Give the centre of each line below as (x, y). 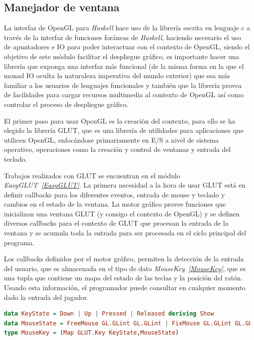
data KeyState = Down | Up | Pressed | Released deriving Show (109, 314)
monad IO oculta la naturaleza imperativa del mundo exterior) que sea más (117, 75)
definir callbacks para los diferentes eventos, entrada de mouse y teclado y (115, 194)
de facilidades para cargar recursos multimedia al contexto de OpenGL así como (124, 95)
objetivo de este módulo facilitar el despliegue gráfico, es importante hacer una (122, 56)
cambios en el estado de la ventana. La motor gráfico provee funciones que (115, 204)
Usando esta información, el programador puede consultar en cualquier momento (125, 287)
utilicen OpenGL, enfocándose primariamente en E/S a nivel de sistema (111, 139)
